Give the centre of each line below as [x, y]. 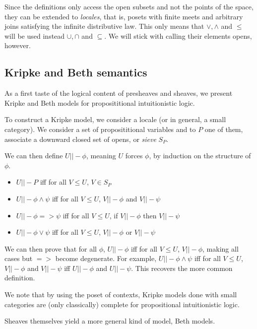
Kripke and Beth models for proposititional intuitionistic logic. [100, 102]
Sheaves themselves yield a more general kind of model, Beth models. [110, 321]
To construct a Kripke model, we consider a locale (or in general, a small [115, 119]
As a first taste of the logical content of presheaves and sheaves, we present [119, 93]
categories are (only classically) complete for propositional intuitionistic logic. [122, 304]
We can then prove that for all [51, 248]
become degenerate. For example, [106, 258]
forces [134, 156]
